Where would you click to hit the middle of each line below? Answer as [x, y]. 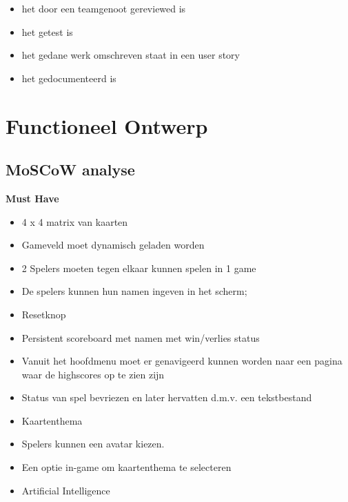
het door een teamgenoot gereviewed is [104, 8]
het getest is [47, 31]
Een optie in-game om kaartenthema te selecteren [126, 467]
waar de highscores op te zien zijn [93, 374]
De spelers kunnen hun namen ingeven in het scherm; [134, 291]
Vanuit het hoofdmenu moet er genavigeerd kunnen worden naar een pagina [182, 361]
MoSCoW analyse [70, 170]
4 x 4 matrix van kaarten [75, 221]
